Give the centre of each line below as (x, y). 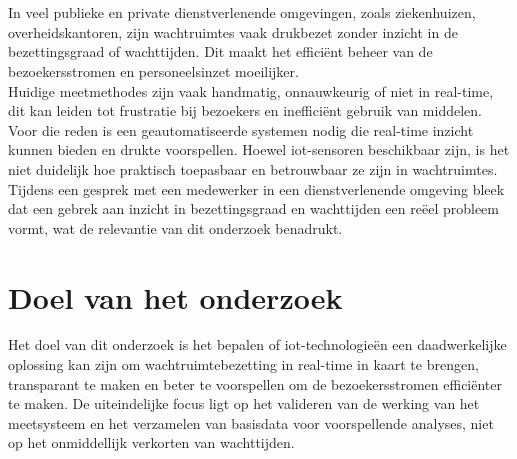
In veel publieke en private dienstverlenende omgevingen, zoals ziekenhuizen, (242, 12)
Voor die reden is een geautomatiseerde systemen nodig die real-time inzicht (241, 129)
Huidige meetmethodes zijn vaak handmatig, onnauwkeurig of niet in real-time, (251, 90)
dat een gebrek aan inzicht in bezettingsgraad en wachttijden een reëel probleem (253, 208)
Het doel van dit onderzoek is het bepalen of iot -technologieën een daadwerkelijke (257, 344)
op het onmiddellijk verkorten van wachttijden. (151, 442)
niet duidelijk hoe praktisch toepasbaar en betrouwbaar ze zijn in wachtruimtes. (253, 168)
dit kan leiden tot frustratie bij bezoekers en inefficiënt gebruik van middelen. (245, 110)
